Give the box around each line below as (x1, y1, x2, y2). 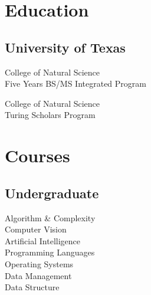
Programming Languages (5, 246, 95, 258)
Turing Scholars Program (5, 109, 96, 121)
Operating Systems (5, 257, 74, 270)
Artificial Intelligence (5, 234, 80, 247)
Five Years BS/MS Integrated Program (5, 77, 146, 90)
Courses (5, 143, 70, 168)
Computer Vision (5, 223, 67, 235)
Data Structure (5, 281, 60, 293)
